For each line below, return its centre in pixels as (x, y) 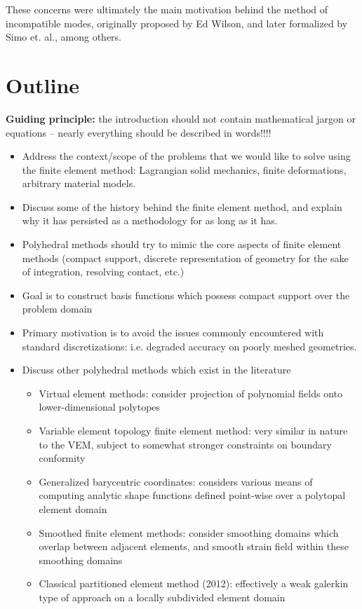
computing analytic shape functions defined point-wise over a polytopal (192, 495)
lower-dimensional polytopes (100, 407)
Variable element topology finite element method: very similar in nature (193, 430)
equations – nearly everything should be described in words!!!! (139, 132)
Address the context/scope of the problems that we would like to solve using (186, 156)
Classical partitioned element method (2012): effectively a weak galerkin (194, 583)
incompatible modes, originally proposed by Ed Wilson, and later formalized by (177, 23)
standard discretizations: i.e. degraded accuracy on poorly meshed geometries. (189, 346)
